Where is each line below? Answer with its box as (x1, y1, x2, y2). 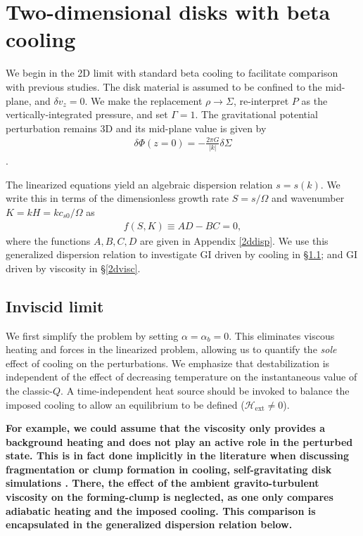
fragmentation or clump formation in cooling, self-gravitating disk (6, 461, 332, 476)
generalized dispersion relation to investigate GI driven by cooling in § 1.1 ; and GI (6, 247, 358, 262)
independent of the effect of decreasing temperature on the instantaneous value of (6, 369, 357, 384)
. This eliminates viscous (229, 328, 335, 343)
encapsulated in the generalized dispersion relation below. (6, 517, 293, 532)
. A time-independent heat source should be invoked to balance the (60, 383, 350, 397)
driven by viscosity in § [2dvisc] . (6, 260, 141, 275)
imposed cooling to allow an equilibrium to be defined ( (6, 397, 245, 411)
